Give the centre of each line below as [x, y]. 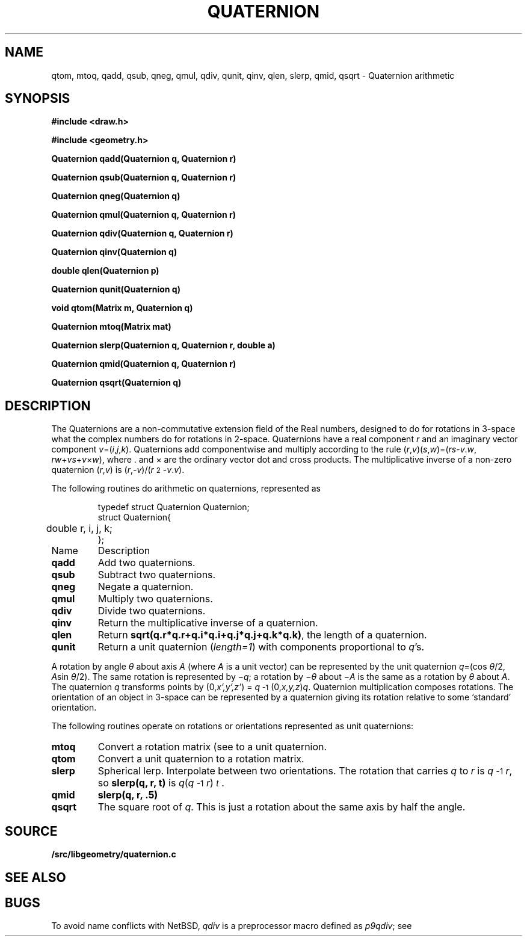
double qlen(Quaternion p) [105, 271]
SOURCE [31, 831]
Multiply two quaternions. [155, 599]
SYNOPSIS [38, 99]
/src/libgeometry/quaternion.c [114, 854]
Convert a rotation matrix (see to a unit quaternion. [212, 747]
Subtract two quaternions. [157, 575]
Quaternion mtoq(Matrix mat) [111, 327]
